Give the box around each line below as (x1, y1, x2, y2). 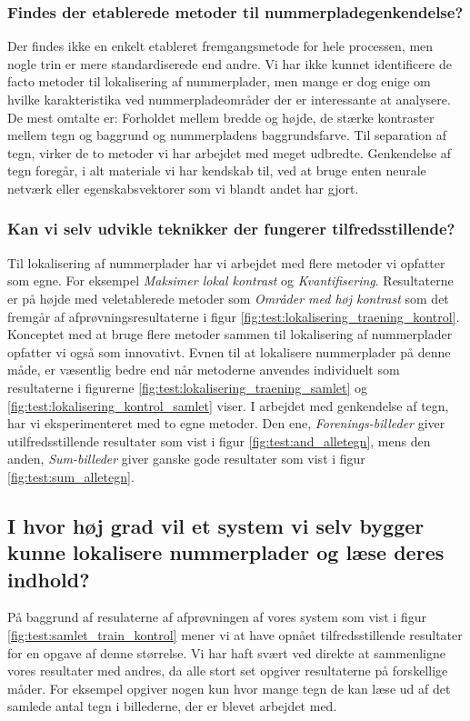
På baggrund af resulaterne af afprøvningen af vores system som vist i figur (7, 607, 426, 626)
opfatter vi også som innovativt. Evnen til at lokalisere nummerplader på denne (7, 342, 451, 361)
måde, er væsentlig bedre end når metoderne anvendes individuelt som (7, 360, 400, 379)
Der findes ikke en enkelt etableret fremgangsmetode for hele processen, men (7, 36, 434, 55)
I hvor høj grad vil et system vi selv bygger (7, 511, 425, 539)
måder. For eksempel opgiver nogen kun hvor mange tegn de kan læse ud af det (7, 678, 451, 697)
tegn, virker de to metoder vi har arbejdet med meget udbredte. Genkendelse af (7, 143, 452, 162)
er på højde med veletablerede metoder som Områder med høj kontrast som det (7, 288, 449, 307)
